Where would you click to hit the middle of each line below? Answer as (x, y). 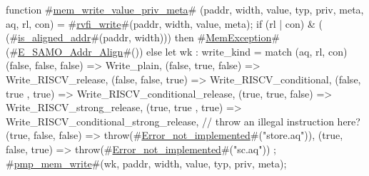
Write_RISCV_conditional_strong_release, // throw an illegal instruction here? (183, 121)
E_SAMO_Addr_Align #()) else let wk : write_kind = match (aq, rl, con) (183, 51)
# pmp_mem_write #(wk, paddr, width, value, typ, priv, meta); (146, 163)
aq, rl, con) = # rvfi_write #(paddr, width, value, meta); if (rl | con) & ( (164, 23)
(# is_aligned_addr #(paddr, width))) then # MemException (139, 37)
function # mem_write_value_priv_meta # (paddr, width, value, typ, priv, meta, (185, 9)
